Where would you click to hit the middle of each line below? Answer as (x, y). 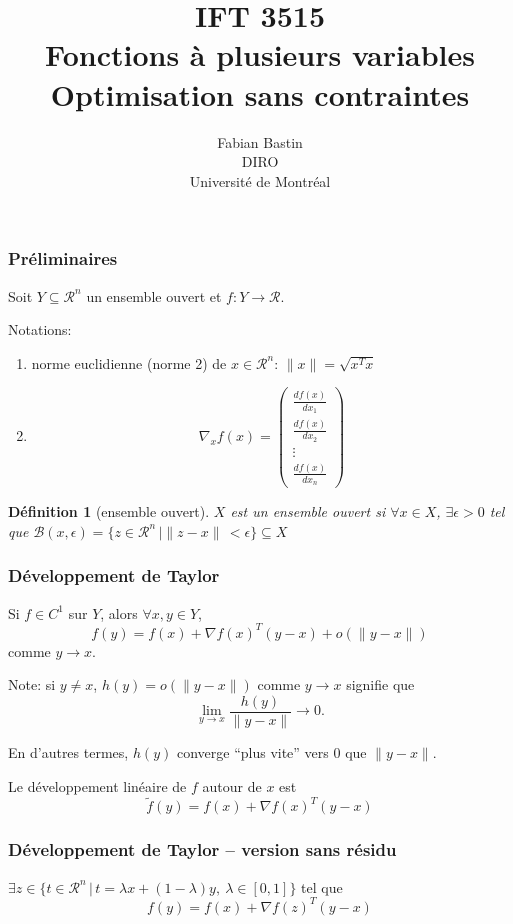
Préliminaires (63, 258)
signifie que (380, 684)
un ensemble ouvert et (154, 295)
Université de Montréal (260, 180)
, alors (119, 612)
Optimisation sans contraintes (260, 93)
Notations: (40, 329)
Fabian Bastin (260, 141)
